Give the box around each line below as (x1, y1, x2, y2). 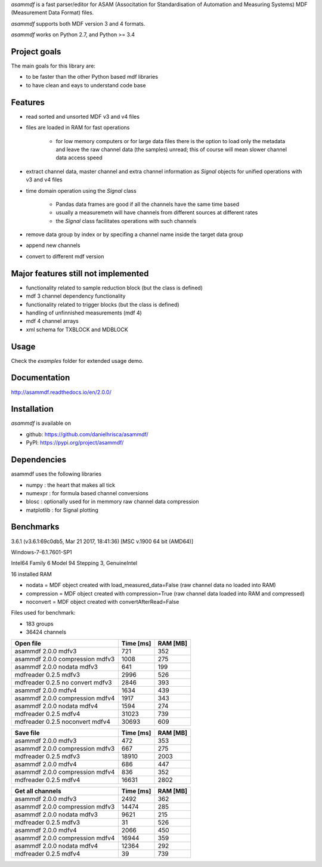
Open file (14, 639, 42, 647)
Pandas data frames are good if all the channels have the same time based (55, 200, 240, 208)
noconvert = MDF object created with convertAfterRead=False (26, 598, 179, 605)
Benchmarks (11, 522, 60, 532)
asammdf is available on (11, 419, 72, 427)
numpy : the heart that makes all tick (26, 481, 116, 489)
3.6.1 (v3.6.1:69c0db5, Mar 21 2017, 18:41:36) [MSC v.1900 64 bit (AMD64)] (11, 538, 194, 545)
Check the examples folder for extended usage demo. (11, 357, 144, 364)
